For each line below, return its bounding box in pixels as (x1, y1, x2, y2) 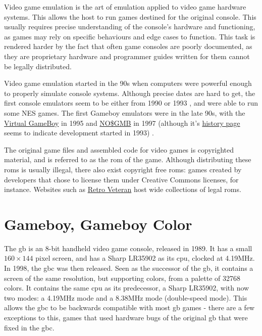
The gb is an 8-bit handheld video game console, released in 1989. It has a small (4, 243, 252, 253)
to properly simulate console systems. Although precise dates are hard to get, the (4, 87, 255, 98)
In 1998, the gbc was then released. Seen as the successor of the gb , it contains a (4, 263, 253, 273)
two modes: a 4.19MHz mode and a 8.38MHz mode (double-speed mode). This (4, 292, 247, 303)
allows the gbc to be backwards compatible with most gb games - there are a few (4, 302, 255, 313)
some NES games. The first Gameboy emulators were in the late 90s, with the (4, 107, 245, 118)
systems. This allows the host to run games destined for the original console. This (4, 11, 256, 22)
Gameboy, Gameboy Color (4, 213, 192, 234)
